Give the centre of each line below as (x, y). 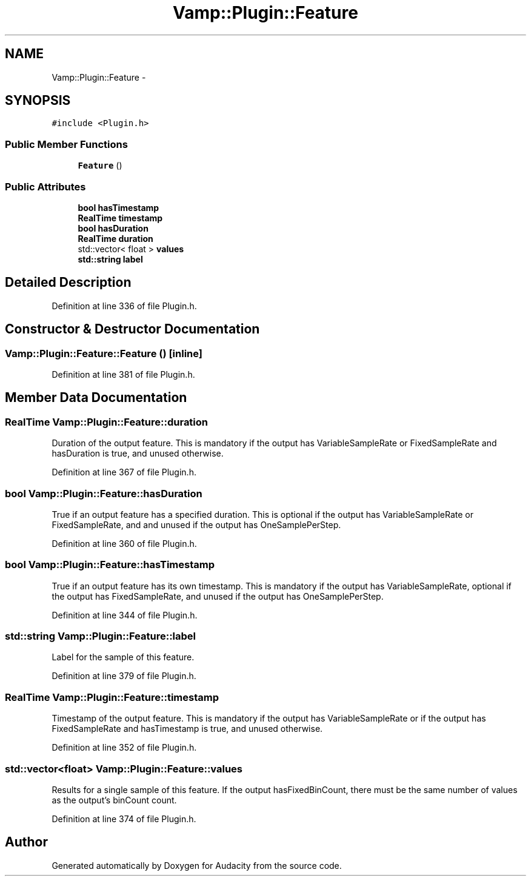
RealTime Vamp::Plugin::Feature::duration (107, 422)
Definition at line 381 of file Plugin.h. (123, 374)
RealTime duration (115, 238)
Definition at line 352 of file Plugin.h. (124, 748)
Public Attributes (45, 186)
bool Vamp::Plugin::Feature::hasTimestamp (110, 565)
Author (26, 842)
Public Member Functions (66, 144)
